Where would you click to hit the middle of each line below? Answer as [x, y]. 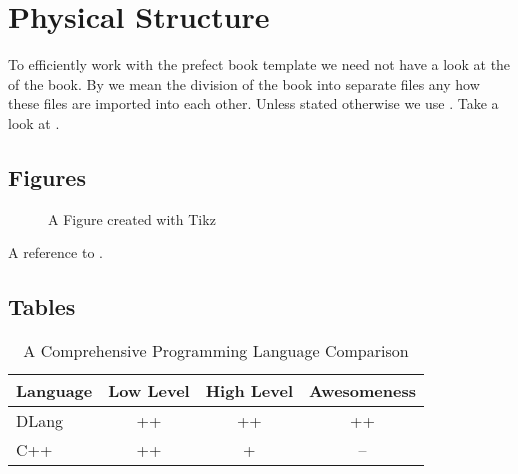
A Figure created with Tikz [132, 218]
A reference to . [55, 252]
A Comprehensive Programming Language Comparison [216, 351]
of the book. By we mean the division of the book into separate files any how [244, 83]
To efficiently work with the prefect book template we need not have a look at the [259, 64]
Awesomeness [362, 391]
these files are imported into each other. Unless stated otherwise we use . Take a [253, 103]
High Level [249, 391]
